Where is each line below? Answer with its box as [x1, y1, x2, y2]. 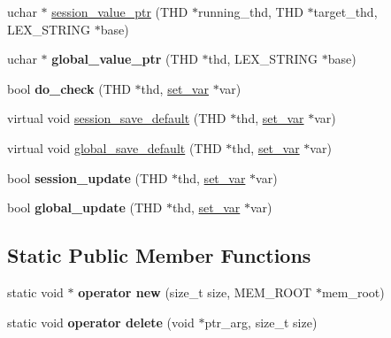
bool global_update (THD [7, 198, 163, 217]
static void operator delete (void [7, 312, 195, 331]
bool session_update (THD [7, 168, 168, 187]
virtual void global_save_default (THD [7, 138, 222, 157]
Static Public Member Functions [7, 242, 311, 269]
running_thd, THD [197, 3, 303, 20]
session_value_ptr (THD [51, 3, 188, 20]
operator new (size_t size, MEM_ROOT [78, 282, 312, 301]
